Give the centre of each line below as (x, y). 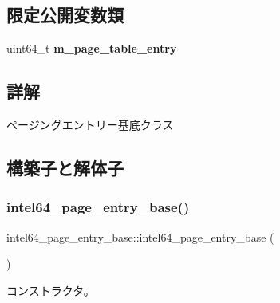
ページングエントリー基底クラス (90, 124)
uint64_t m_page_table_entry (92, 48)
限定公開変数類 (65, 15)
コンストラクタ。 (51, 290)
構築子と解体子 (65, 167)
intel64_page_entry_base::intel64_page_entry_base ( (140, 236)
